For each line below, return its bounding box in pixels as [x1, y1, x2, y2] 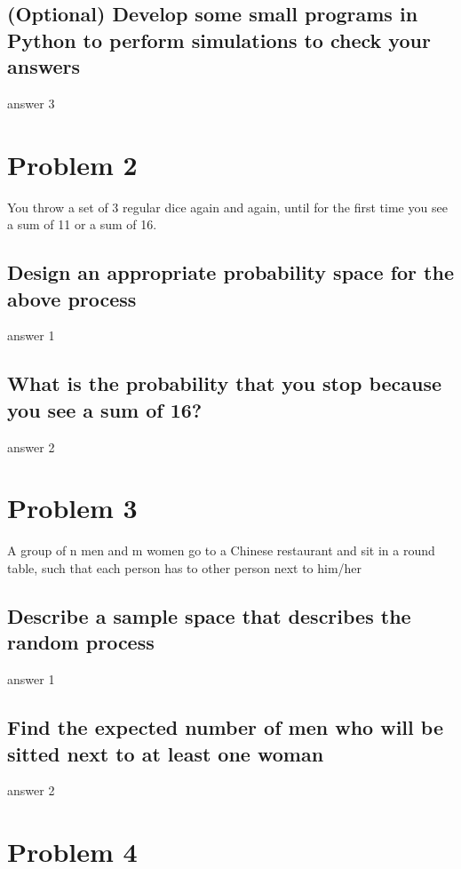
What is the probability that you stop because [7, 370, 442, 397]
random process [7, 628, 155, 656]
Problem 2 [7, 146, 138, 182]
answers [7, 52, 81, 80]
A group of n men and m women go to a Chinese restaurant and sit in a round [7, 541, 435, 560]
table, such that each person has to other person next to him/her [7, 558, 362, 577]
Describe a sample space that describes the [7, 602, 411, 629]
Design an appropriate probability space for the [7, 259, 454, 286]
